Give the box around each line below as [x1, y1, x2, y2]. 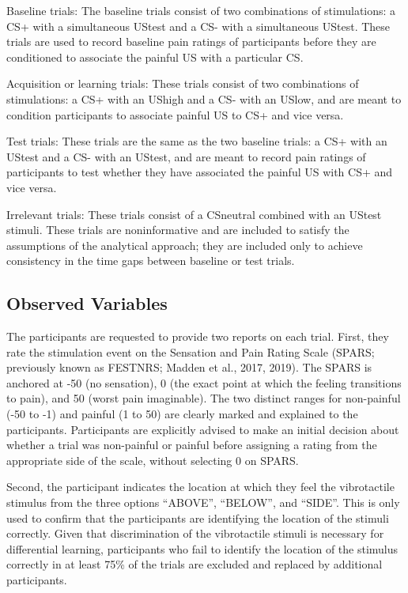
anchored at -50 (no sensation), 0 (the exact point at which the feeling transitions [6, 374, 402, 391]
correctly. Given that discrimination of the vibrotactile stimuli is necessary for [6, 525, 384, 542]
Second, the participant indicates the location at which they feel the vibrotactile [6, 478, 395, 495]
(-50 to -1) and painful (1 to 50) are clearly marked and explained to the [6, 406, 358, 422]
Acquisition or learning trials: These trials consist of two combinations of [6, 75, 359, 92]
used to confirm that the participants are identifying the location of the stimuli [6, 509, 389, 526]
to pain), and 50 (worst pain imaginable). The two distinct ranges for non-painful [6, 390, 401, 406]
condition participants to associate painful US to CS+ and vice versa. [6, 106, 344, 123]
